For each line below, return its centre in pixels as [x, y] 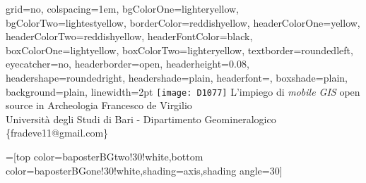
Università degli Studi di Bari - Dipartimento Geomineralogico [141, 119]
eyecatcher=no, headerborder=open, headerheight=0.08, [128, 64]
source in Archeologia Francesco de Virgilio [99, 105]
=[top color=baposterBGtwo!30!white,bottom [105, 156]
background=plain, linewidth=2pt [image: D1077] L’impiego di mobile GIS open [183, 91]
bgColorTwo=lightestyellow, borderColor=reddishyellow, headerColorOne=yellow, [183, 22]
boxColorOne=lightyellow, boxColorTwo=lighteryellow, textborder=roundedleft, [179, 50]
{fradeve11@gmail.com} [57, 133]
